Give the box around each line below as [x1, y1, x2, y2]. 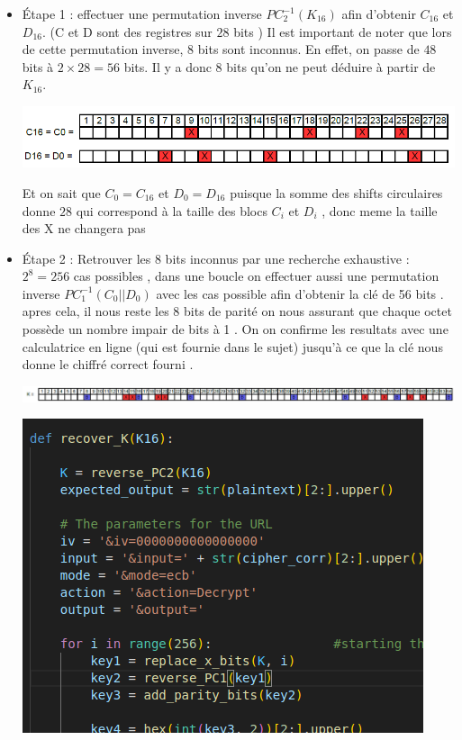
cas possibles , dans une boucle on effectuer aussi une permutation [73, 266, 439, 285]
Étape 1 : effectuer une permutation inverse [22, 5, 262, 23]
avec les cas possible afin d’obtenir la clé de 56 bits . [156, 284, 444, 302]
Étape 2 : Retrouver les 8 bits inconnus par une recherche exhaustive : [22, 248, 410, 267]
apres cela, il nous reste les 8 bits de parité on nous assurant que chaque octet [22, 302, 452, 320]
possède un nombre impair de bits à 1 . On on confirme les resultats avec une [22, 320, 448, 338]
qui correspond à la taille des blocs [76, 201, 267, 220]
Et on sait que [22, 183, 101, 202]
